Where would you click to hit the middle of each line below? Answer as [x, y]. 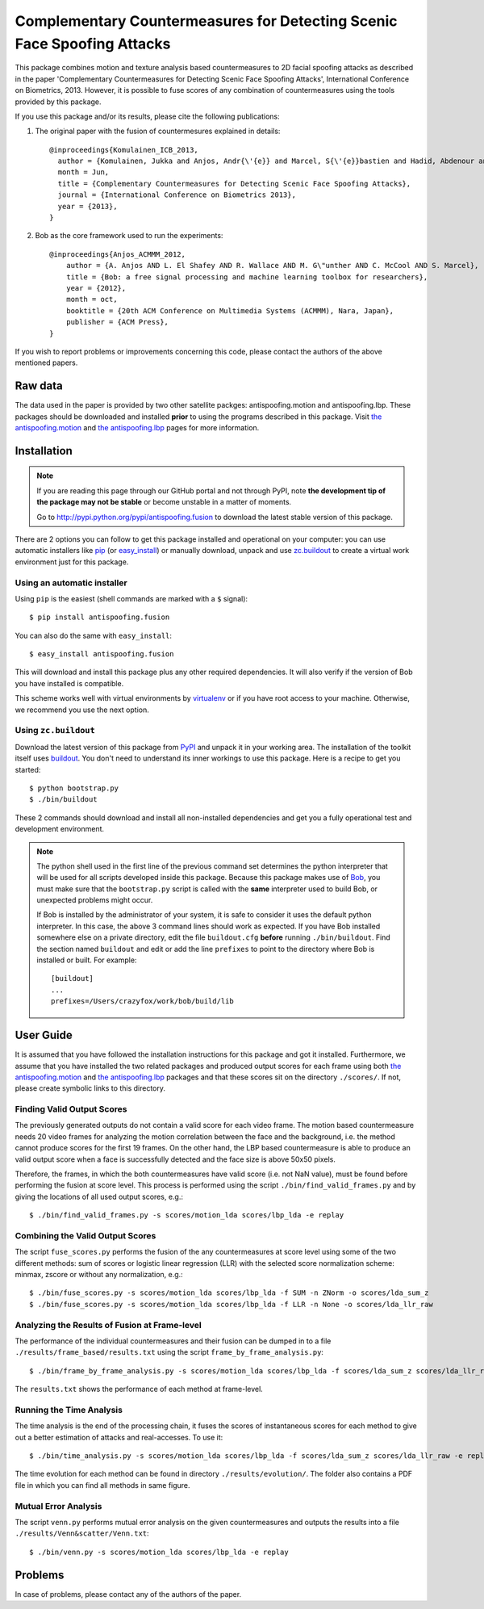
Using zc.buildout [55, 731]
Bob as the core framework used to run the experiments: [129, 236]
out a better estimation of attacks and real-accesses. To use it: [119, 1437]
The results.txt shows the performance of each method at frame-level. [139, 1389]
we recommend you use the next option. [82, 710]
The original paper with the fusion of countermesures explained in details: [158, 131]
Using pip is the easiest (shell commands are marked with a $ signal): [131, 598]
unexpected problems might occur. [95, 900]
